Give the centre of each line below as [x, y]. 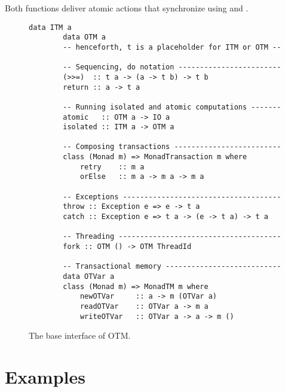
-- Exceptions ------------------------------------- [172, 197]
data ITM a [50, 27]
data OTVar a [89, 276]
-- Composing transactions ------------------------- [172, 147]
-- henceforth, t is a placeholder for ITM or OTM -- [172, 47]
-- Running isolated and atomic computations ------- [172, 107]
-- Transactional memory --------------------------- [172, 267]
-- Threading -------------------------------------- [172, 237]
